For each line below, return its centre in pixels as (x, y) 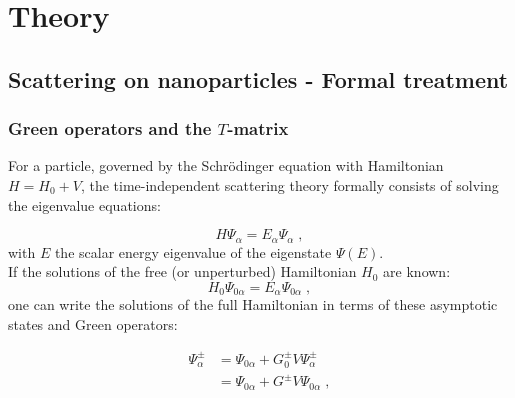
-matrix (258, 128)
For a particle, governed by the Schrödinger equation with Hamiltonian (226, 165)
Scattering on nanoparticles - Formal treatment (258, 78)
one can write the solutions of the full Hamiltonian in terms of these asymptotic (253, 304)
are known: (417, 271)
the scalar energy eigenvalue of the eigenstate (193, 251)
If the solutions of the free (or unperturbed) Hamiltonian (182, 271)
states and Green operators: (93, 323)
